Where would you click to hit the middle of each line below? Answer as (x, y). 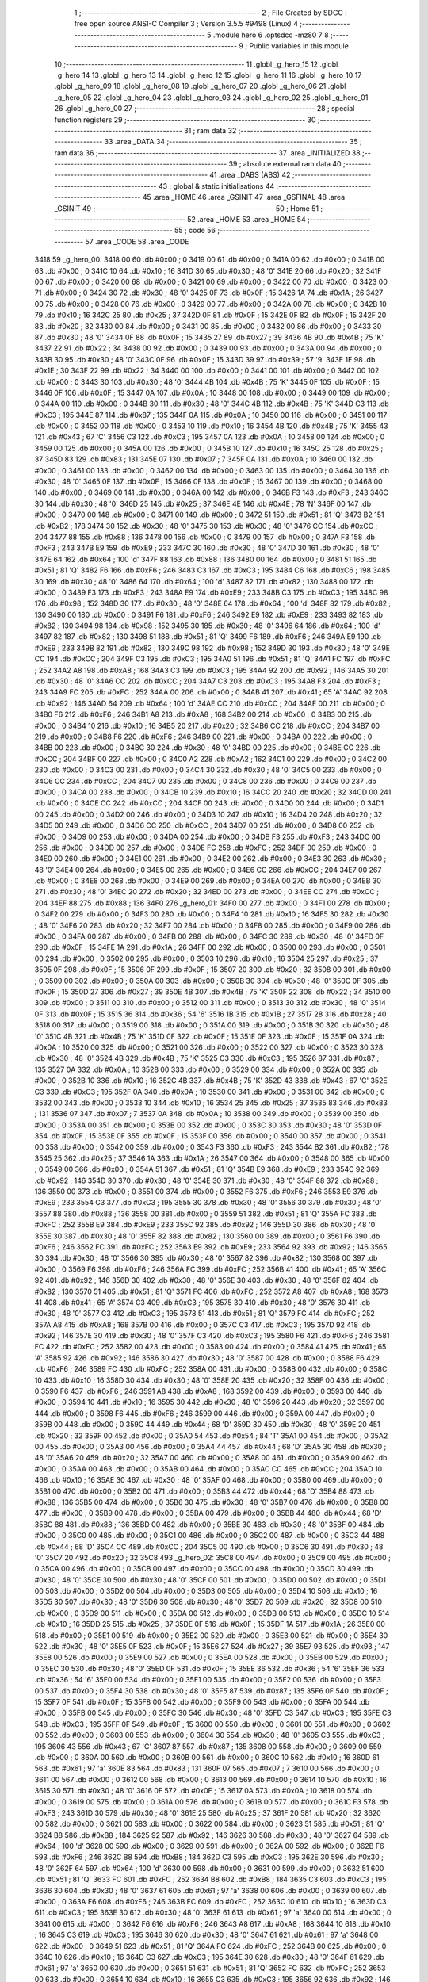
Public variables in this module (299, 46)
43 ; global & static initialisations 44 (217, 186)
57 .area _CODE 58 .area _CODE (137, 241)
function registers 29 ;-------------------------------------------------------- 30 (185, 120)
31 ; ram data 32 (210, 130)
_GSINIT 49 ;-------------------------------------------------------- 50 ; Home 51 (187, 208)
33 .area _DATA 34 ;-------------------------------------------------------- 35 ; (233, 142)
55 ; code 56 (195, 231)
